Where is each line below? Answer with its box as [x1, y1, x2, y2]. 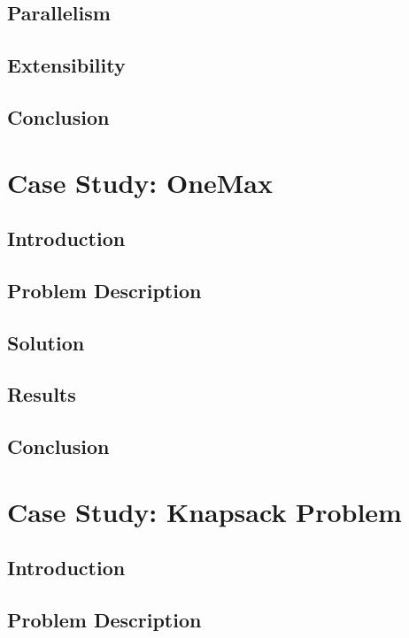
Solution [7, 328, 85, 356]
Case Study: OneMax [7, 164, 274, 200]
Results [7, 380, 76, 408]
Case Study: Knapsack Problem [7, 493, 402, 529]
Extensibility [7, 51, 126, 79]
